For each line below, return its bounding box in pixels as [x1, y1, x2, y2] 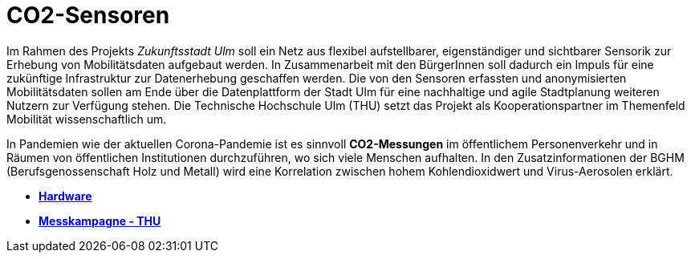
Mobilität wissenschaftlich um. [6, 111, 167, 126]
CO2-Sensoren [6, 2, 170, 29]
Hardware [39, 188, 92, 203]
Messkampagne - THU [39, 213, 161, 228]
